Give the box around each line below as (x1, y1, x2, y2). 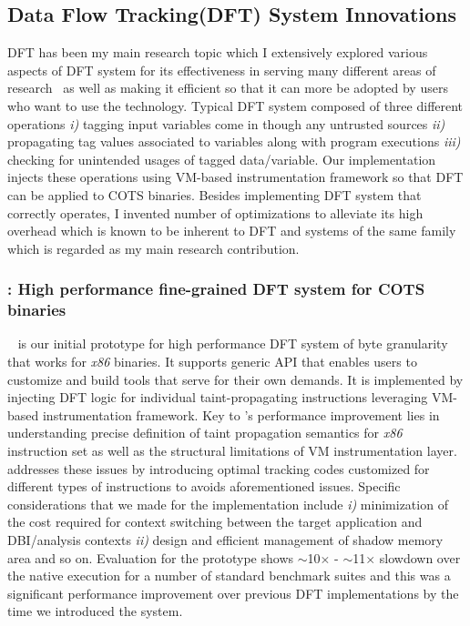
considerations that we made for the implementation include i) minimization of (7, 494, 448, 513)
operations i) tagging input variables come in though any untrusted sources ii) (7, 114, 445, 133)
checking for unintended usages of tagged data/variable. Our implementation (7, 149, 436, 168)
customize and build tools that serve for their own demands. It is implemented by (7, 369, 464, 389)
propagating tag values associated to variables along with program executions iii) (7, 132, 461, 151)
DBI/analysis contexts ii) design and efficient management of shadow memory (7, 530, 444, 549)
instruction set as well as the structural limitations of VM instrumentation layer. (7, 441, 457, 460)
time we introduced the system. (7, 601, 183, 621)
